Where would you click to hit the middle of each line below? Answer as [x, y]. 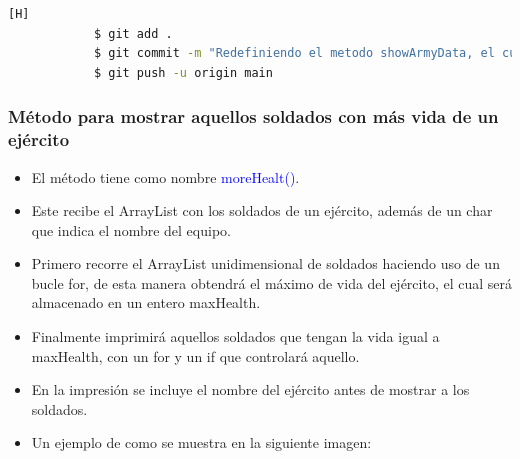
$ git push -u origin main [183, 72]
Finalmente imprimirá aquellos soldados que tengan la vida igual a [235, 336]
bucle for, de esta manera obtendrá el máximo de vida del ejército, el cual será [271, 282]
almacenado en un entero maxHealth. [146, 302]
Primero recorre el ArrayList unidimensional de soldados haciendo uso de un [265, 263]
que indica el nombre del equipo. [131, 229]
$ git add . [133, 33]
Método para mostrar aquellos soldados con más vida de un [253, 116]
